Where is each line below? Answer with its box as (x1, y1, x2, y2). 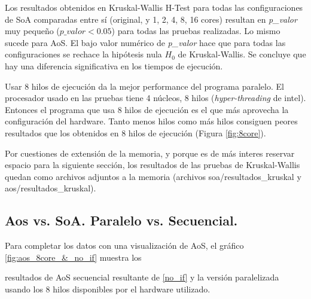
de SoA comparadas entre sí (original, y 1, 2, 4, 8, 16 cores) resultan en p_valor (5, 13, 297, 25)
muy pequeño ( (5, 25, 60, 37)
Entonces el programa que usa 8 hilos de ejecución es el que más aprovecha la (5, 103, 289, 115)
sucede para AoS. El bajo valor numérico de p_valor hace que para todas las (5, 36, 286, 48)
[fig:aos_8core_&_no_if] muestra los (5, 251, 142, 263)
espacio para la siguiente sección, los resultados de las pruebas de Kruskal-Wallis (5, 158, 300, 171)
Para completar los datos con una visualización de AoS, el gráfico (5, 239, 244, 252)
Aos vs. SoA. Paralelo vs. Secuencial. (5, 211, 238, 230)
